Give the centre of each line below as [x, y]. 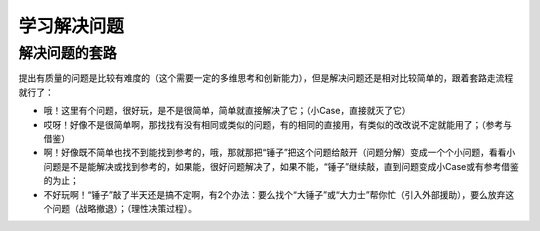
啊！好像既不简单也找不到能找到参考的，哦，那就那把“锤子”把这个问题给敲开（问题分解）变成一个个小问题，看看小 [279, 152]
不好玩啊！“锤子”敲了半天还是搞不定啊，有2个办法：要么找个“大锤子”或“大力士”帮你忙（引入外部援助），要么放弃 [274, 194]
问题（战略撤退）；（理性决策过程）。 [124, 208]
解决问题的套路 [67, 53]
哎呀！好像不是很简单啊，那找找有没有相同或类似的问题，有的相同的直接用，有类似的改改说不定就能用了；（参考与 [277, 124]
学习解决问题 [71, 26]
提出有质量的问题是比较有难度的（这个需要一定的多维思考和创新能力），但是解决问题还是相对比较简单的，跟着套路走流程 [266, 78]
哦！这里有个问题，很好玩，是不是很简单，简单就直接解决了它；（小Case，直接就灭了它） [227, 111]
